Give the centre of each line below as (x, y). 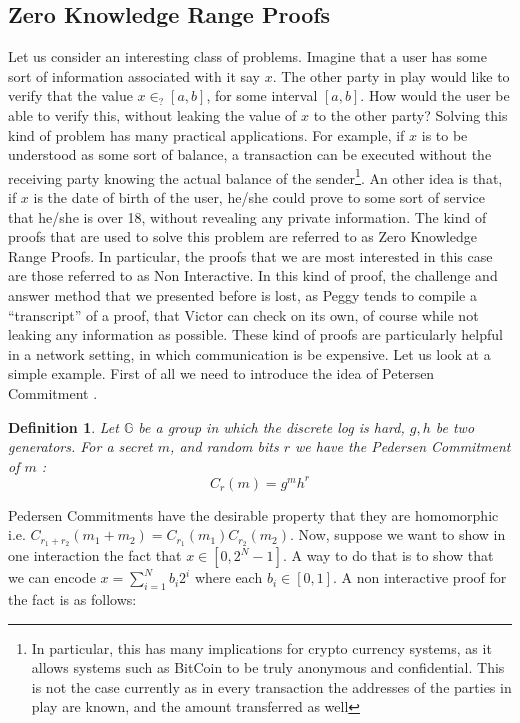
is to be (444, 134)
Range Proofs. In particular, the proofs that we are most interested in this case (250, 255)
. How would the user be (435, 95)
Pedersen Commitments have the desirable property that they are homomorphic (253, 514)
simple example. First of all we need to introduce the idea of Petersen (221, 373)
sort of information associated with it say (134, 75)
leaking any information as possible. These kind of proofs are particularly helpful (255, 334)
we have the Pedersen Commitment (403, 446)
